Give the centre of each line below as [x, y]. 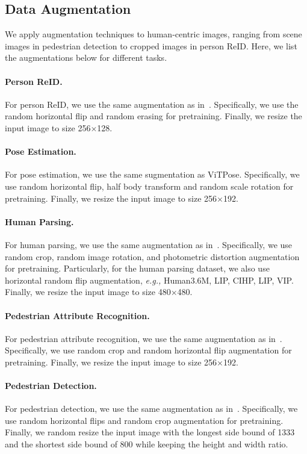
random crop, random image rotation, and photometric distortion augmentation [152, 256]
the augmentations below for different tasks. [86, 58]
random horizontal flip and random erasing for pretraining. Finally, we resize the [153, 116]
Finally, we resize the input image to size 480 [88, 292]
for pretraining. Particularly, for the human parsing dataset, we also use [137, 268]
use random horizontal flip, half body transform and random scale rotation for [149, 186]
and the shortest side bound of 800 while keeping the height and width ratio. [147, 444]
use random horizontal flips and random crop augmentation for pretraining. [144, 420]
